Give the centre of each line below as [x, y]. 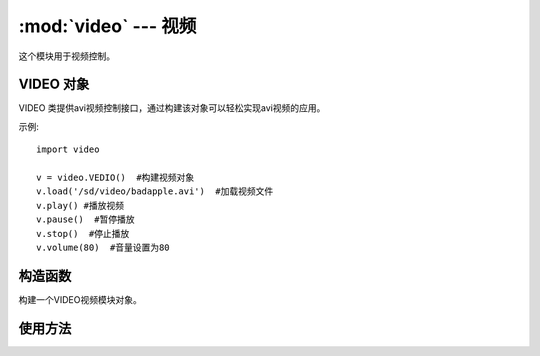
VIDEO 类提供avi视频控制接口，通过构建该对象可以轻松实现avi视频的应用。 [172, 108]
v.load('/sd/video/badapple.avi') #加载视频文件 [155, 191]
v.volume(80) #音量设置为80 [103, 247]
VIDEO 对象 [54, 84]
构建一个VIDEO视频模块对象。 [80, 299]
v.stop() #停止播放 [83, 233]
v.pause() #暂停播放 [85, 219]
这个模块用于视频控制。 [66, 56]
